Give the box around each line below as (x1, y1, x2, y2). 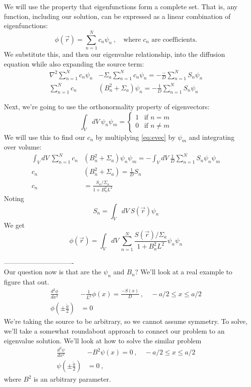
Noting (4, 193, 24, 203)
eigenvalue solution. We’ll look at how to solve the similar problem (4, 335, 202, 345)
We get (4, 220, 25, 230)
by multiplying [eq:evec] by (95, 132, 176, 142)
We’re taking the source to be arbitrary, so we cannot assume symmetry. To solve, (4, 316, 248, 326)
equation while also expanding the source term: (4, 58, 144, 68)
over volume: (4, 142, 42, 152)
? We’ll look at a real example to (135, 267, 233, 277)
